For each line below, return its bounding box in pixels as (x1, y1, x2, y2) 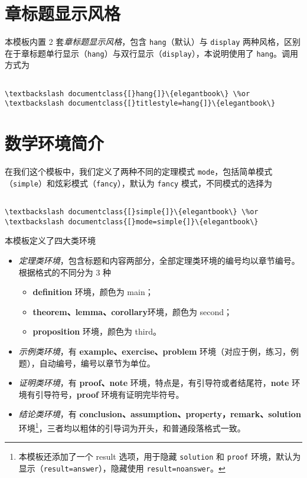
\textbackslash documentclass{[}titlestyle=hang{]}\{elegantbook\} (5, 99, 276, 108)
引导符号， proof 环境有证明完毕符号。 (35, 388, 184, 400)
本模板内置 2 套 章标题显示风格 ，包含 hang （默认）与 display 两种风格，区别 (5, 35, 301, 48)
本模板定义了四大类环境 (5, 234, 96, 247)
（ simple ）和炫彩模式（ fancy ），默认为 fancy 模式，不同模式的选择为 (5, 176, 272, 189)
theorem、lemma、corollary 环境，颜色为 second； (32, 305, 233, 317)
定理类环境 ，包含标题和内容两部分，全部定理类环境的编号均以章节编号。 (18, 254, 300, 266)
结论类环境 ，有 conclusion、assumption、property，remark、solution (18, 408, 301, 420)
